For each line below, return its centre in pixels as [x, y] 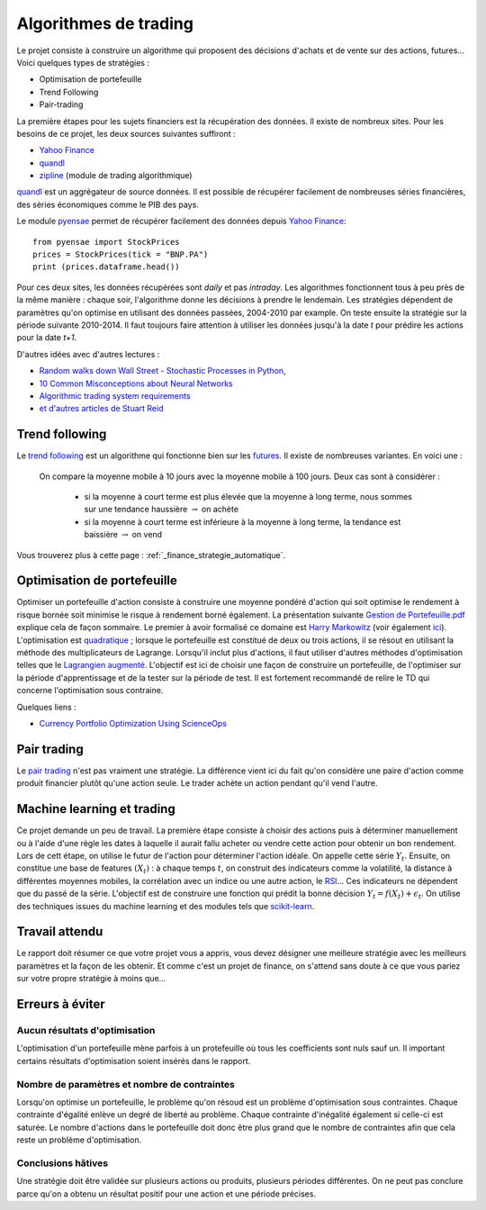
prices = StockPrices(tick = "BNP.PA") [121, 255]
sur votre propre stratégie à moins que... [91, 979]
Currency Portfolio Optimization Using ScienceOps [133, 723]
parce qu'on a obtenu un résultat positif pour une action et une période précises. [166, 1194]
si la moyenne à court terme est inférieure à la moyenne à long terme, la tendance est [243, 521]
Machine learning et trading [96, 809]
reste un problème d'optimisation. [79, 1140]
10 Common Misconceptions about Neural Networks [136, 384]
